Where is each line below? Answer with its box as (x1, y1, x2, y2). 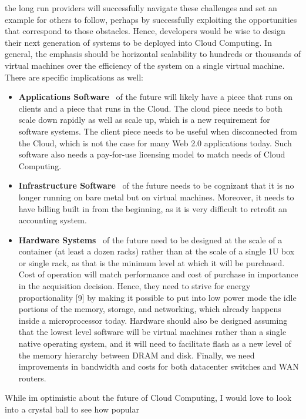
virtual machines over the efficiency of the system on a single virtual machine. (5, 59, 285, 71)
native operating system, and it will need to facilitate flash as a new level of (18, 337, 291, 350)
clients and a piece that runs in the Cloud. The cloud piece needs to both (18, 102, 283, 114)
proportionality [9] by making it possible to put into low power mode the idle (18, 291, 297, 303)
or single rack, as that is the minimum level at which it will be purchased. (18, 256, 285, 269)
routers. (18, 371, 46, 384)
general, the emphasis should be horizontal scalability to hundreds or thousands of (5, 48, 301, 60)
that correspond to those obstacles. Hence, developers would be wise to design (5, 25, 285, 37)
